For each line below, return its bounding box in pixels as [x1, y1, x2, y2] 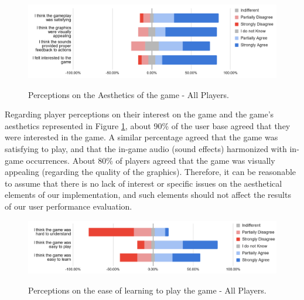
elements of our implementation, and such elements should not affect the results [5, 188, 291, 201]
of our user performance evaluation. [5, 200, 132, 212]
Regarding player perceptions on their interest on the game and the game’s [5, 108, 274, 120]
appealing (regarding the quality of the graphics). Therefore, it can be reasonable [5, 166, 296, 178]
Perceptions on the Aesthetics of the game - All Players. [28, 88, 229, 100]
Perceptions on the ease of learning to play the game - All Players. [28, 284, 267, 296]
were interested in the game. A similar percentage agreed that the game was [5, 131, 278, 143]
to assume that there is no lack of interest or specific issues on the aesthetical [5, 177, 282, 189]
